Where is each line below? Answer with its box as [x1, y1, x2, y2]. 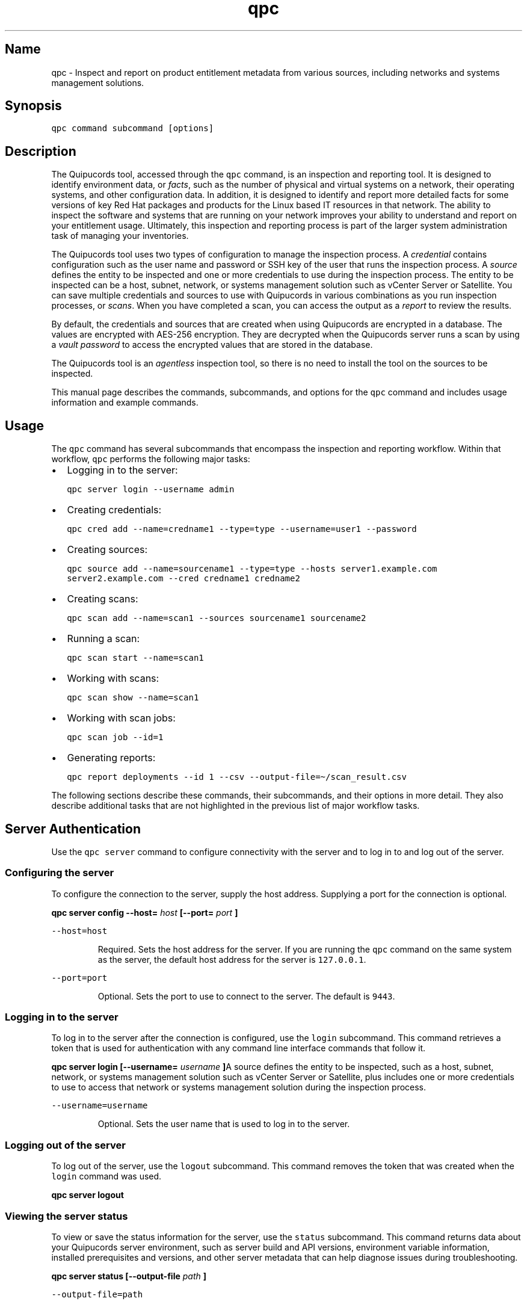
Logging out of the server [5, 1139, 126, 1151]
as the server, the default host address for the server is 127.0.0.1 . [97, 954, 366, 965]
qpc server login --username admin [67, 484, 235, 495]
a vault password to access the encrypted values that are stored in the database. [51, 339, 373, 350]
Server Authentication [5, 821, 141, 836]
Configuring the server [5, 867, 114, 879]
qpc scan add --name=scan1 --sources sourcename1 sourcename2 [67, 613, 366, 623]
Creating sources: [67, 543, 148, 556]
